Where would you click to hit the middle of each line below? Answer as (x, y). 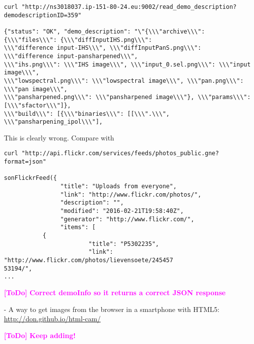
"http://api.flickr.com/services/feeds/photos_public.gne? (120, 154)
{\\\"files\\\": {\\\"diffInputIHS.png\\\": (78, 40)
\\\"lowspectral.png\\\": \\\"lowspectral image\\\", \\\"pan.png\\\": (124, 81)
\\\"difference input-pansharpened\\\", (71, 56)
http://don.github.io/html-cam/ (52, 319)
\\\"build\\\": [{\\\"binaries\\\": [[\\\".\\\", (87, 114)
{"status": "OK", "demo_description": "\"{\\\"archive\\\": (105, 31)
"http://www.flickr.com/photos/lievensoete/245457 (89, 260)
